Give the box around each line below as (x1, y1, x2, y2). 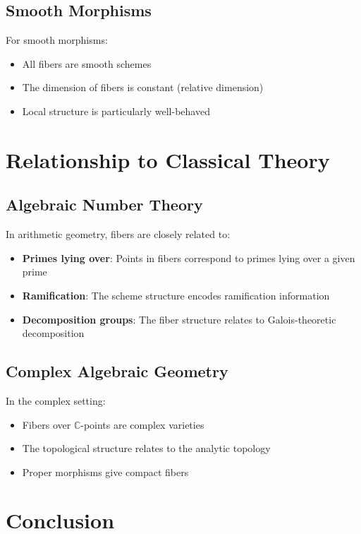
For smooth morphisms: (6, 32, 108, 47)
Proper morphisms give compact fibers (22, 464, 189, 479)
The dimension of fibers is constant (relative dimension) (22, 80, 264, 95)
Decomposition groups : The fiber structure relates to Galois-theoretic (22, 311, 336, 326)
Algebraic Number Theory (6, 194, 203, 215)
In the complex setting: (6, 393, 106, 408)
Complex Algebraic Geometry (6, 360, 228, 382)
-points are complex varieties (80, 417, 204, 432)
